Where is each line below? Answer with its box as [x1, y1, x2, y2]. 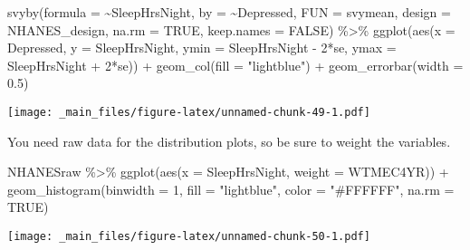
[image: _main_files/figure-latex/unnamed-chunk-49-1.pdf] [7, 105, 370, 119]
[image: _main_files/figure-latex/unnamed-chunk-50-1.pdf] [7, 230, 370, 243]
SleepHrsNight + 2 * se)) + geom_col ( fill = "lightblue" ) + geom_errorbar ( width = [7, 55, 464, 74]
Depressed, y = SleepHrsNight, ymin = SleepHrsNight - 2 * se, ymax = [7, 38, 397, 57]
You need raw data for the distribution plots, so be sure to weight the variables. [7, 131, 451, 150]
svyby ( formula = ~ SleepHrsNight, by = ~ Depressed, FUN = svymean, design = [7, 3, 451, 21]
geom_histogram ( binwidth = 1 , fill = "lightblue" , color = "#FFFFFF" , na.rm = [7, 179, 455, 198]
